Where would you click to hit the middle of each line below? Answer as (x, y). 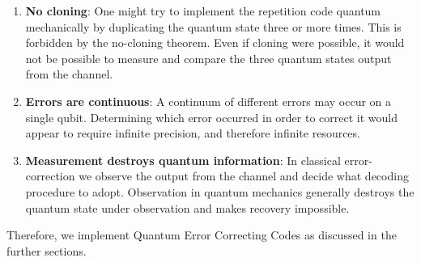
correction (50, 176)
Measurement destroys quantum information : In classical (183, 160)
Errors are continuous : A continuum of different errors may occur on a (208, 101)
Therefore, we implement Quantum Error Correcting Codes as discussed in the (202, 235)
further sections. (47, 250)
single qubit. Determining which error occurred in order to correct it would (211, 117)
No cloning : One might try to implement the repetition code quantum (203, 11)
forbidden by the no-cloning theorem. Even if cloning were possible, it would (215, 42)
